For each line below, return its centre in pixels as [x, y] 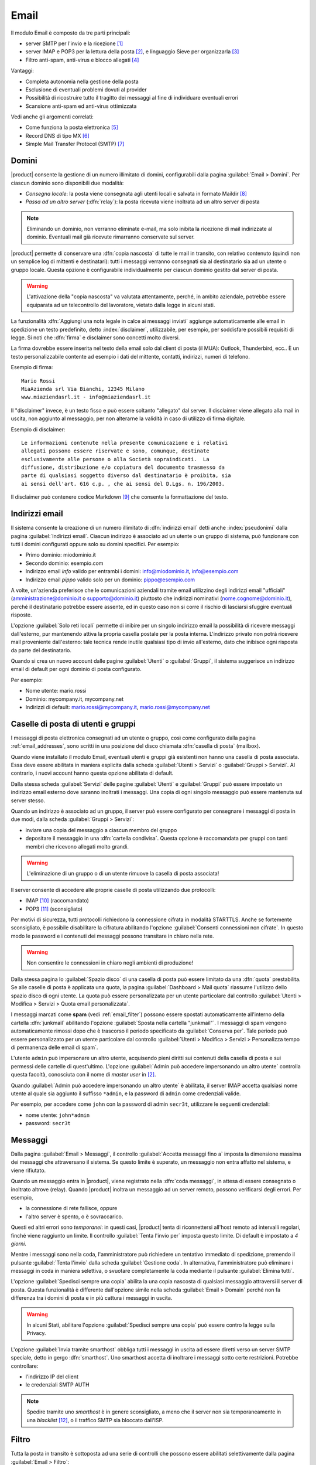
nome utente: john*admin [58, 1115]
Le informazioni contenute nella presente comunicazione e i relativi [125, 443]
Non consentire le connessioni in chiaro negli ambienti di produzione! [110, 963]
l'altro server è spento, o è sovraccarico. [74, 1217]
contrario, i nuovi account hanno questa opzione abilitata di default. [92, 773]
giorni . [18, 1243]
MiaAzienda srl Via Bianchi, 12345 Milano [83, 389]
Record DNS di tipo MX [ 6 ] [58, 135]
